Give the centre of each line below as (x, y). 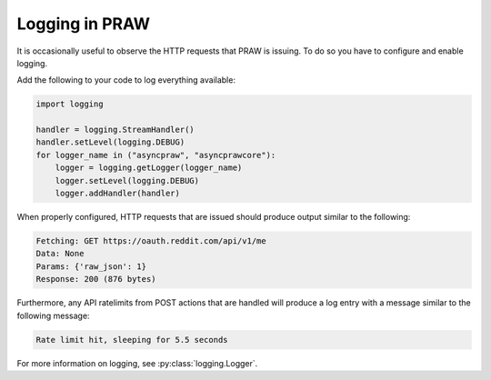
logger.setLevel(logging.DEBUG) (127, 180)
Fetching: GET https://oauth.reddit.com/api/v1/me (151, 241)
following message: (53, 315)
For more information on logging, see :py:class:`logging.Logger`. (137, 363)
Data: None (60, 254)
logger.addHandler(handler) (118, 194)
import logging (70, 104)
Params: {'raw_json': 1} (91, 266)
